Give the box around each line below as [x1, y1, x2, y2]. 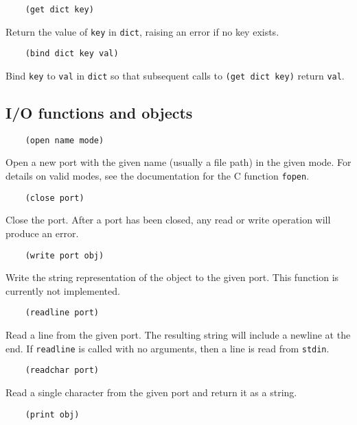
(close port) [25, 193, 84, 203]
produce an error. [5, 226, 79, 240]
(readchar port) [25, 365, 100, 376]
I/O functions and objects [5, 102, 193, 123]
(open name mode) [25, 135, 104, 145]
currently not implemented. [5, 283, 120, 297]
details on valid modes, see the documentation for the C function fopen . [5, 169, 310, 183]
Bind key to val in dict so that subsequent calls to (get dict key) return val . [5, 68, 345, 82]
